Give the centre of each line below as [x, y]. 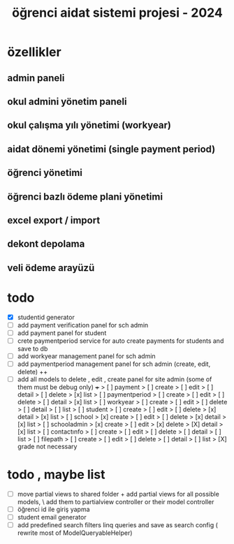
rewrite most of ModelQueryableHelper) [75, 533]
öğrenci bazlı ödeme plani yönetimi [85, 197]
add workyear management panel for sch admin [86, 356]
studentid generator [46, 317]
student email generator [52, 517]
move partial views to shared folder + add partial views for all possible [118, 494]
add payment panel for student [62, 332]
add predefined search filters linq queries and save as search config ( [118, 525]
